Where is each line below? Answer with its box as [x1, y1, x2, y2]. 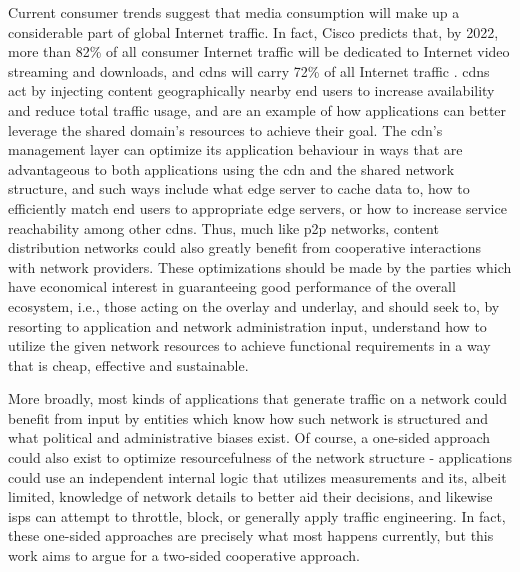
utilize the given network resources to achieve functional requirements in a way [8, 335, 491, 356]
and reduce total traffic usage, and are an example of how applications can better [8, 99, 507, 120]
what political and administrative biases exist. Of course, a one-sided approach [8, 427, 491, 448]
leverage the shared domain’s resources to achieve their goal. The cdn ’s [8, 119, 443, 140]
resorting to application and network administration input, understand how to [8, 315, 487, 336]
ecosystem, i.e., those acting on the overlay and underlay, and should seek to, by [8, 295, 500, 316]
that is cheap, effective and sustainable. [8, 354, 249, 375]
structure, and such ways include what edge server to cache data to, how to [8, 178, 470, 199]
